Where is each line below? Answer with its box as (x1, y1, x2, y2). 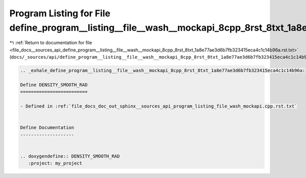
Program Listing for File (9, 8, 111, 19)
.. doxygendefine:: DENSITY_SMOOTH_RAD (20, 153, 120, 159)
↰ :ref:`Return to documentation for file (9, 40, 92, 46)
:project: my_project (28, 161, 83, 166)
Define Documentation (20, 125, 74, 131)
